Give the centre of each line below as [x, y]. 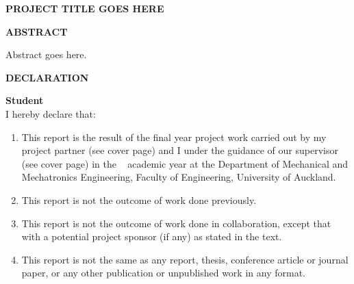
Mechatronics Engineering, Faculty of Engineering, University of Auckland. [179, 177]
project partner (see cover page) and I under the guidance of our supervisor [180, 150]
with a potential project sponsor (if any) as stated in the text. [152, 236]
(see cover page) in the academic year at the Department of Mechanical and [185, 163]
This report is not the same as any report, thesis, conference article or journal [185, 259]
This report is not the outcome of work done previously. [139, 199]
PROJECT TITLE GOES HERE [85, 8]
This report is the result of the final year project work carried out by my [174, 137]
